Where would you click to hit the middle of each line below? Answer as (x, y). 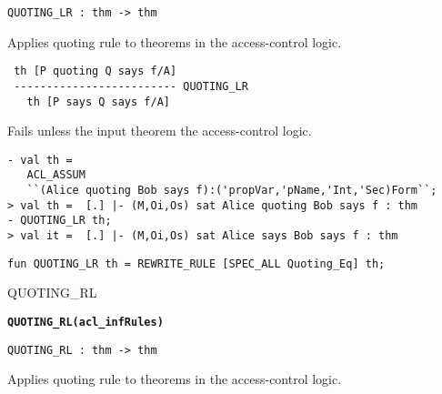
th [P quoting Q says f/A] (95, 71)
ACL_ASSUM (56, 175)
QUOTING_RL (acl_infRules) (85, 322)
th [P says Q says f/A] (98, 101)
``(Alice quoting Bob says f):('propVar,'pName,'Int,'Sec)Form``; (232, 191)
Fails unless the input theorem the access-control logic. (160, 131)
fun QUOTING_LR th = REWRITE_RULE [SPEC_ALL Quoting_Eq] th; (196, 263)
